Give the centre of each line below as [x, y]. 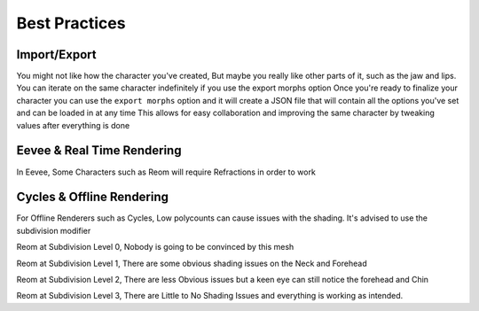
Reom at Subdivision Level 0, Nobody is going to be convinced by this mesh [155, 247]
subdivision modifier [54, 230]
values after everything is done [73, 125]
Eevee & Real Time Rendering [99, 151]
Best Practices [71, 23]
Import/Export [56, 54]
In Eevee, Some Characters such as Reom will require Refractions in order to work [166, 172]
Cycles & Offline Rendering [92, 197]
